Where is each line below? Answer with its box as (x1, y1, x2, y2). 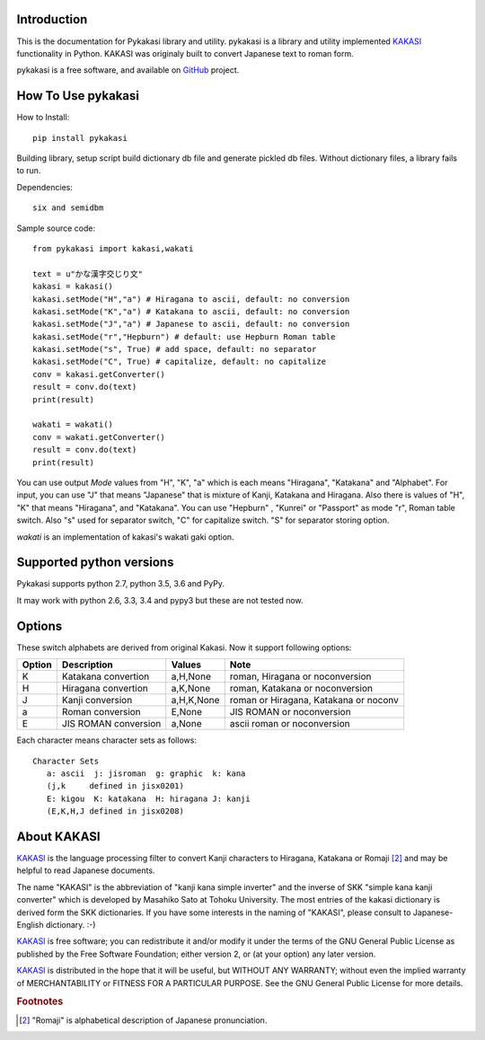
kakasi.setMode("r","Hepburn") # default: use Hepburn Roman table (32, 331, 336, 341)
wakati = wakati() (32, 419, 114, 430)
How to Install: (16, 112, 70, 123)
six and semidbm (32, 203, 104, 213)
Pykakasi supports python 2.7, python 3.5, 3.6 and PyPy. (16, 578, 225, 589)
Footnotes (16, 995, 64, 1008)
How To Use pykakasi (16, 88, 139, 103)
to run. (16, 165, 41, 176)
